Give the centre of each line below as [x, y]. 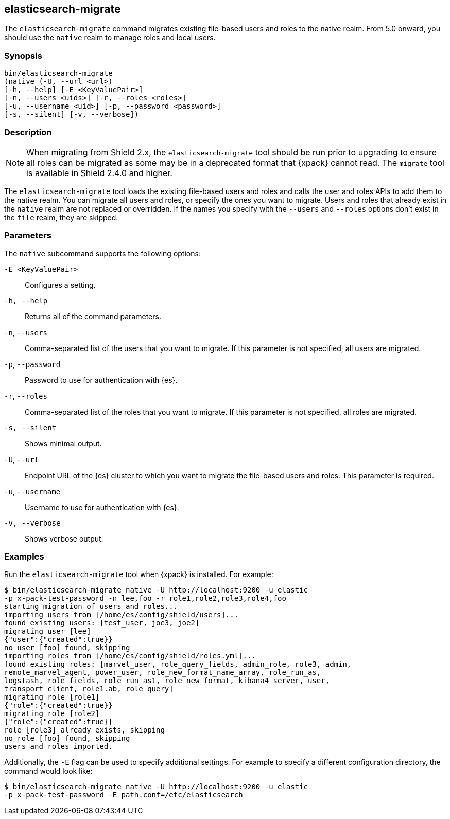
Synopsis [23, 55]
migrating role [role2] [52, 714]
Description [28, 132]
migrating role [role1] [52, 697]
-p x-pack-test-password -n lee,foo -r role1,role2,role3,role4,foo [145, 598]
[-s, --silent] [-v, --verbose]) [72, 115]
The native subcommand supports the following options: [102, 253]
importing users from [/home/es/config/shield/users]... [122, 615]
